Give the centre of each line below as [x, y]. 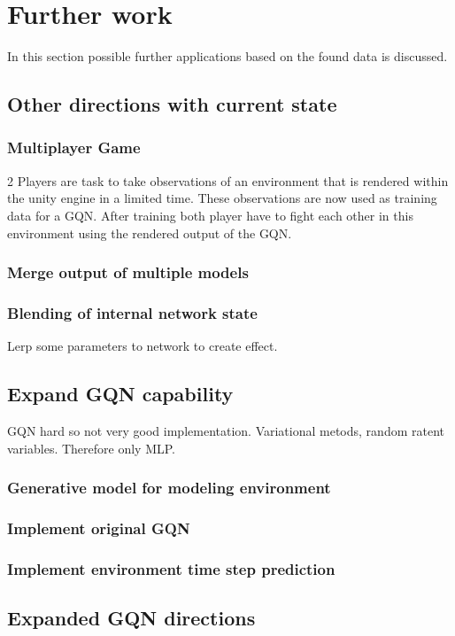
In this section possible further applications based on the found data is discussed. [227, 56]
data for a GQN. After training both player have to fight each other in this [210, 215]
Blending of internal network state [132, 312]
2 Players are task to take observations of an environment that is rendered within [228, 180]
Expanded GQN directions [131, 618]
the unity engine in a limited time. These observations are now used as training [222, 198]
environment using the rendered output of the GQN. [150, 233]
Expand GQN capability [120, 394]
